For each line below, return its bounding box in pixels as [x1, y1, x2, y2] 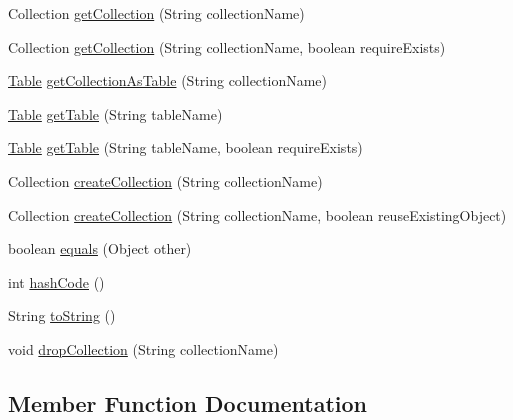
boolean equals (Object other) [8, 238, 192, 259]
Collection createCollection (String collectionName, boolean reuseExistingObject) [8, 204, 507, 225]
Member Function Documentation [8, 387, 368, 418]
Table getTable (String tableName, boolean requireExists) [8, 137, 363, 158]
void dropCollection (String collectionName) [8, 338, 279, 359]
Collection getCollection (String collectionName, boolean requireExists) [8, 36, 446, 57]
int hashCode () [8, 271, 105, 292]
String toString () [8, 305, 116, 326]
